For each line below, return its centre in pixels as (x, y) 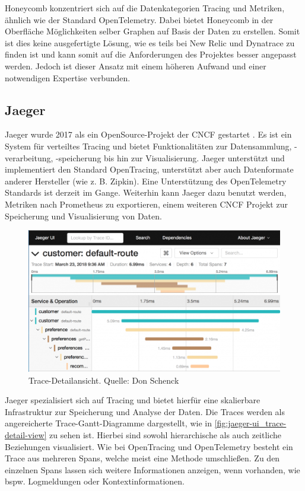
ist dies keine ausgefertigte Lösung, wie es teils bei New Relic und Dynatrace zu (150, 42)
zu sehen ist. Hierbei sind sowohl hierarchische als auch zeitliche (166, 434)
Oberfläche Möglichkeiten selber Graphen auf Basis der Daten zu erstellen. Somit (152, 31)
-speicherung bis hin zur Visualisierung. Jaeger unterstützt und (170, 157)
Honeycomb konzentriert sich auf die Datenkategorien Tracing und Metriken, (145, 8)
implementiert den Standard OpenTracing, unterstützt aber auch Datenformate (149, 169)
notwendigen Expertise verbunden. (68, 77)
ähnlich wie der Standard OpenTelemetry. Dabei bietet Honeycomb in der (139, 19)
